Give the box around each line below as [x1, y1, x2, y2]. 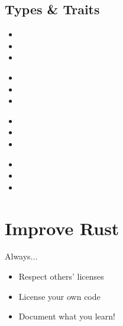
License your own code [18, 290, 101, 302]
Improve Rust [5, 216, 119, 240]
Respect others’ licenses [18, 270, 104, 283]
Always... [5, 250, 38, 262]
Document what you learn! [18, 310, 115, 322]
